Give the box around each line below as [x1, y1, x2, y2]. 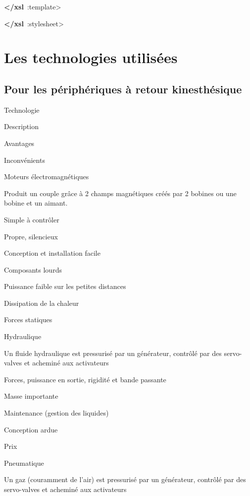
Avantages [4, 138, 35, 148]
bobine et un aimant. [4, 198, 68, 208]
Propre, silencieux [4, 231, 58, 241]
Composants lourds [4, 264, 62, 275]
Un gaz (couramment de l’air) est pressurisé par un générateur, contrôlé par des [4, 474, 246, 485]
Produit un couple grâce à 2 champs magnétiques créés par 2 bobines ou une [4, 188, 237, 198]
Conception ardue [4, 424, 58, 434]
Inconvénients [4, 154, 45, 165]
